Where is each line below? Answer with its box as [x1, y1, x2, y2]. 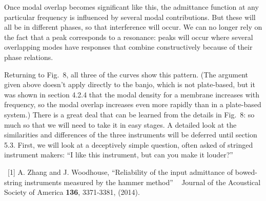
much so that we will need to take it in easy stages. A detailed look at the [4, 119, 237, 130]
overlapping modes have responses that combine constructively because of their [4, 42, 253, 52]
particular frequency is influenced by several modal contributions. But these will [4, 11, 256, 22]
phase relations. [4, 51, 53, 62]
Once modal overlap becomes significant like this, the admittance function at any [4, 2, 259, 12]
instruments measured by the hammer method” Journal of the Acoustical [24, 176, 261, 187]
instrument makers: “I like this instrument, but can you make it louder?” [4, 149, 233, 160]
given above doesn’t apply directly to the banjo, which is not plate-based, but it [4, 79, 255, 90]
